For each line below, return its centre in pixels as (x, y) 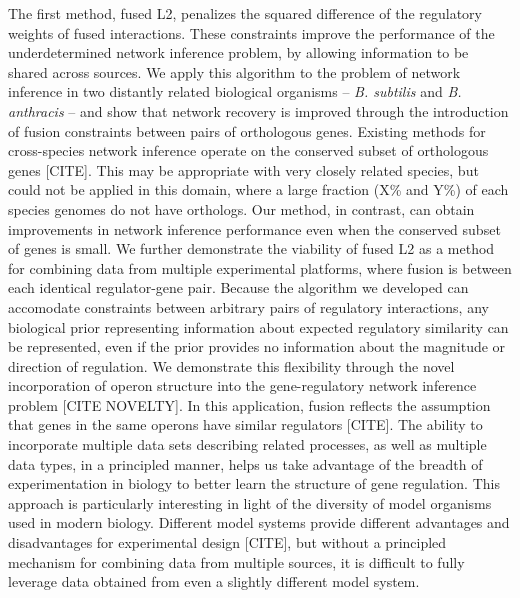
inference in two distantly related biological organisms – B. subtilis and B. (235, 91)
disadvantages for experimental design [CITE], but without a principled (227, 542)
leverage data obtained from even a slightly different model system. (214, 581)
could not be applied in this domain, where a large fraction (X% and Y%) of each (258, 189)
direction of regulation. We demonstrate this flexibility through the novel (231, 365)
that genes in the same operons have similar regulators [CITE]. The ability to (245, 424)
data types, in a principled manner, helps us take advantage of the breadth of (245, 463)
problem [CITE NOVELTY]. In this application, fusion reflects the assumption (249, 404)
